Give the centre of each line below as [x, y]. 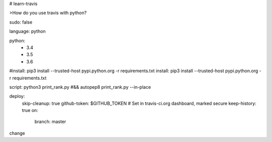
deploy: [17, 96]
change [17, 133]
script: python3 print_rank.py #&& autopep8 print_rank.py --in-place [80, 87]
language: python [27, 31]
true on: [30, 110]
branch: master [50, 122]
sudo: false [21, 22]
